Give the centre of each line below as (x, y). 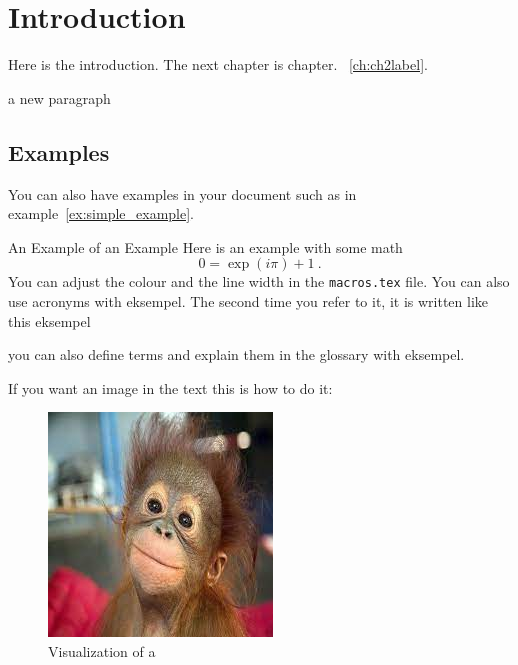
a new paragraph (59, 97)
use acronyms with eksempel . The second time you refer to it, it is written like (248, 300)
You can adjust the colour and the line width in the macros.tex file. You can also (259, 281)
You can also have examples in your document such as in (182, 193)
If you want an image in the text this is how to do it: (170, 387)
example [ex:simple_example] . (101, 213)
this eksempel (49, 320)
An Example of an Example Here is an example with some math (205, 246)
